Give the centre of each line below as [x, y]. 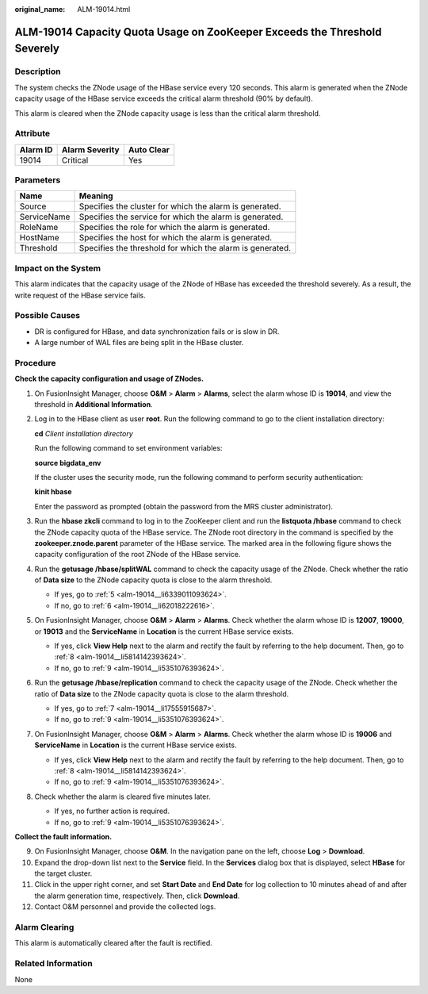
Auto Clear [149, 149]
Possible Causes [48, 316]
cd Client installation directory [84, 433]
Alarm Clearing [44, 927]
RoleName [39, 228]
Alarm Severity [90, 149]
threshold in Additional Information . [94, 405]
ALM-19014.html [104, 9]
